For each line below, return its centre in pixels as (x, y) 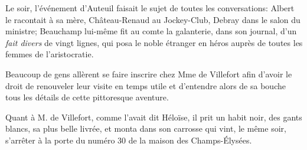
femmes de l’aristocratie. (50, 54)
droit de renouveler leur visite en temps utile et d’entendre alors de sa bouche (146, 85)
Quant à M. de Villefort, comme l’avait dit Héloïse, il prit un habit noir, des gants (154, 117)
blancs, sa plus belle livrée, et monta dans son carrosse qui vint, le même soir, (146, 128)
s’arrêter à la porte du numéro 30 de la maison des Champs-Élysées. (129, 140)
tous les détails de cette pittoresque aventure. (87, 97)
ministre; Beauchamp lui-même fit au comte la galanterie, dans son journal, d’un (151, 31)
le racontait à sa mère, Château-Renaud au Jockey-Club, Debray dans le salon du (153, 19)
